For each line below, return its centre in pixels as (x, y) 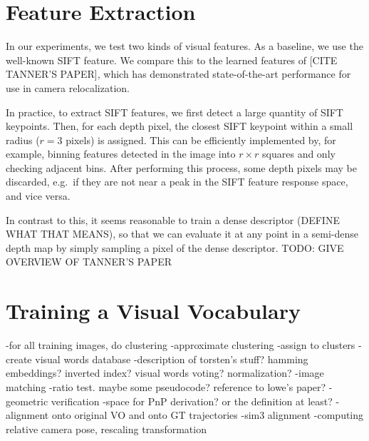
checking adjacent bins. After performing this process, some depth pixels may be (181, 167)
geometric (27, 401)
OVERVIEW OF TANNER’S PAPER (89, 262)
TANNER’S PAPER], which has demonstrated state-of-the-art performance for (178, 74)
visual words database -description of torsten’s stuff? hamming (172, 359)
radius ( (23, 140)
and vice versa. (38, 196)
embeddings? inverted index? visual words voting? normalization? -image (165, 373)
